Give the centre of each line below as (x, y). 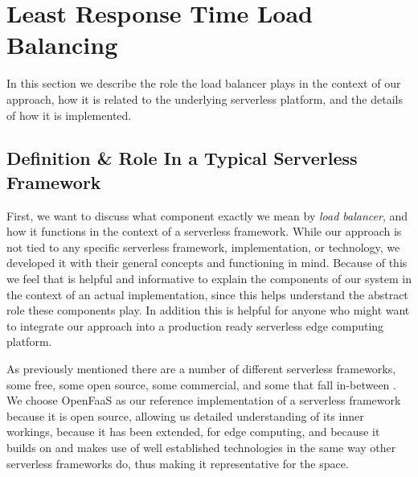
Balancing (62, 45)
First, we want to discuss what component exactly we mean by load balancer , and (207, 215)
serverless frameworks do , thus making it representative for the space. (178, 463)
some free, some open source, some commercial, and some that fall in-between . (201, 384)
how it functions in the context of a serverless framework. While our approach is (204, 231)
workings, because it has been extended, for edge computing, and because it (193, 432)
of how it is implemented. (69, 115)
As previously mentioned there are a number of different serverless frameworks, (201, 369)
